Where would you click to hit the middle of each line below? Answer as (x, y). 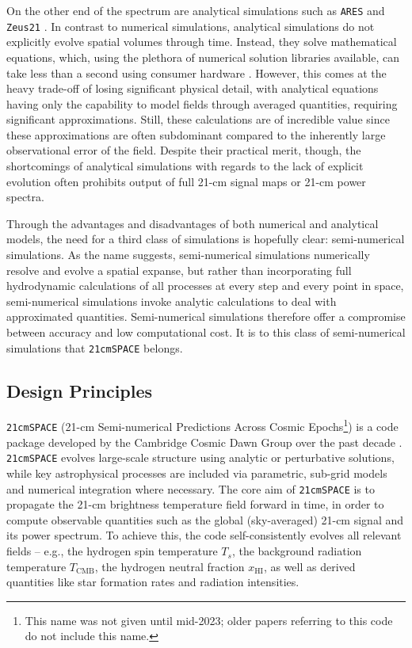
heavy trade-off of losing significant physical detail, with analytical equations (193, 88)
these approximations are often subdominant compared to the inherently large (196, 134)
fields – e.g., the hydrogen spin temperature (112, 551)
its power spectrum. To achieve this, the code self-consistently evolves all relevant (204, 535)
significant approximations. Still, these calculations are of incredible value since (198, 119)
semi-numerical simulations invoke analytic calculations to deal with (172, 301)
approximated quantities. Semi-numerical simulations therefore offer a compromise (206, 316)
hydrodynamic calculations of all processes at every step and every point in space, (205, 286)
